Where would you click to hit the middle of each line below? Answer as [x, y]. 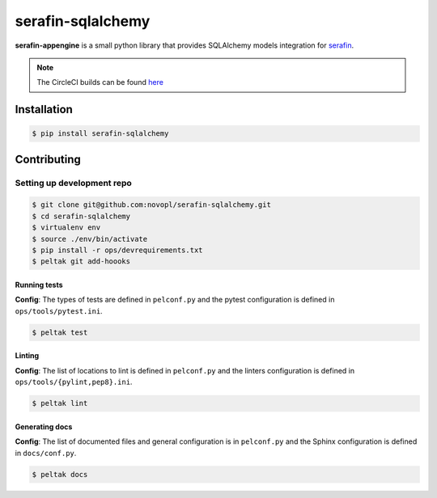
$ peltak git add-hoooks [81, 262]
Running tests [39, 285]
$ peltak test [60, 332]
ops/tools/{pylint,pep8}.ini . [74, 382]
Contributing [48, 159]
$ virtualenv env [66, 228]
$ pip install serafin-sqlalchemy [100, 134]
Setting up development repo [74, 183]
